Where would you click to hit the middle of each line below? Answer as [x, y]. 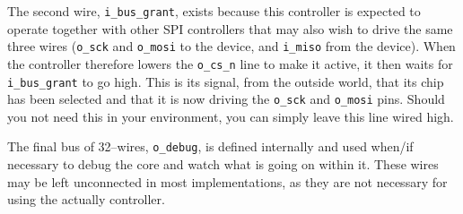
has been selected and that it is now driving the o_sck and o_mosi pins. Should [226, 99]
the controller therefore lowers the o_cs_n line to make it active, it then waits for [230, 63]
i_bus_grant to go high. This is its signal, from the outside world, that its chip [226, 81]
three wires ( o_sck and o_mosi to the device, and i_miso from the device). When [231, 46]
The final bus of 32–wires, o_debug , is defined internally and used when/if [210, 146]
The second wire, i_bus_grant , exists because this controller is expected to [214, 11]
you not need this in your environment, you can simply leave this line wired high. [231, 116]
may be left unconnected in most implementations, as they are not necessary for [227, 181]
